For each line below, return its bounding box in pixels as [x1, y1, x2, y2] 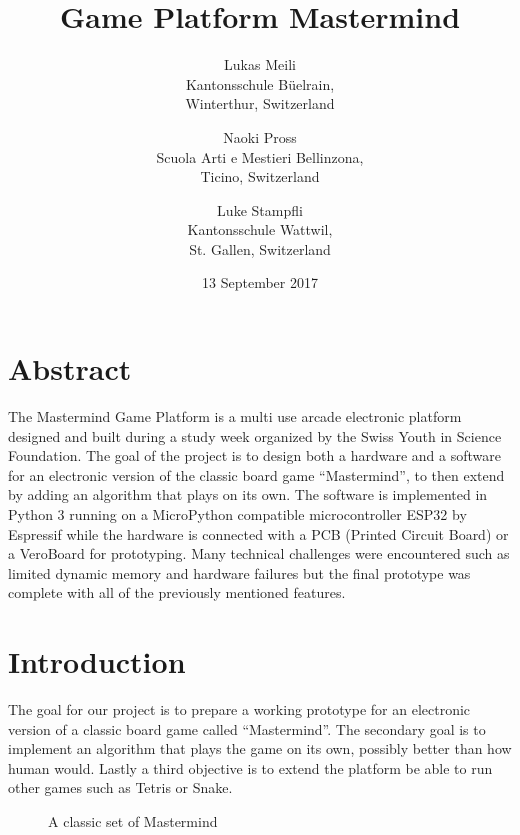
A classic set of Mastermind [48, 811, 218, 832]
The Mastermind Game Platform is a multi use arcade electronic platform [8, 406, 462, 426]
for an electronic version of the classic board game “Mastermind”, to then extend [8, 464, 505, 485]
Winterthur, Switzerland [185, 93, 335, 114]
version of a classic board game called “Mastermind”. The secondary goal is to [8, 718, 486, 739]
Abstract [8, 348, 132, 389]
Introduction [8, 641, 186, 682]
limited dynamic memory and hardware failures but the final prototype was [8, 562, 471, 583]
